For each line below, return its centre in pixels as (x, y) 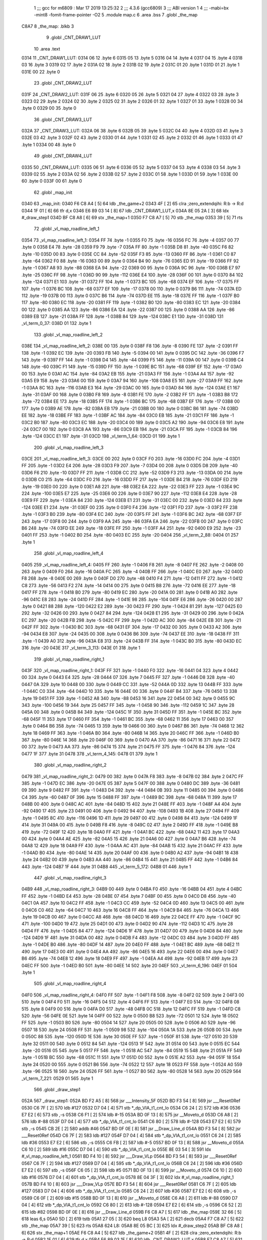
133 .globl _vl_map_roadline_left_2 (68, 334)
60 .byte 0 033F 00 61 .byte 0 (52, 181)
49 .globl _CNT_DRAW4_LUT (63, 156)
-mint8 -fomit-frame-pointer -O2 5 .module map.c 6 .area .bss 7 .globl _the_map (116, 15)
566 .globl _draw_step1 (57, 1089)
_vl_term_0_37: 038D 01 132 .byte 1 (56, 323)
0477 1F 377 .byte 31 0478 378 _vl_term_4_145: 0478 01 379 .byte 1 (89, 753)
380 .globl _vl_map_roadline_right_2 (70, 765)
